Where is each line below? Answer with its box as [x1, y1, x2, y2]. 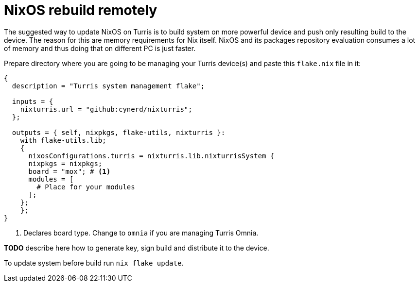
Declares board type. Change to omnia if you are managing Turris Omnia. [23, 228, 259, 237]
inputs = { [12, 97, 53, 105]
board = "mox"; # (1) [28, 167, 111, 175]
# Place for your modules [36, 183, 135, 191]
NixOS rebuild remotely [4, 2, 157, 18]
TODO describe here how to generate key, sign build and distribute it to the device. [4, 243, 269, 252]
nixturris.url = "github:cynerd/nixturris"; [20, 105, 192, 113]
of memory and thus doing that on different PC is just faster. [4, 44, 196, 52]
